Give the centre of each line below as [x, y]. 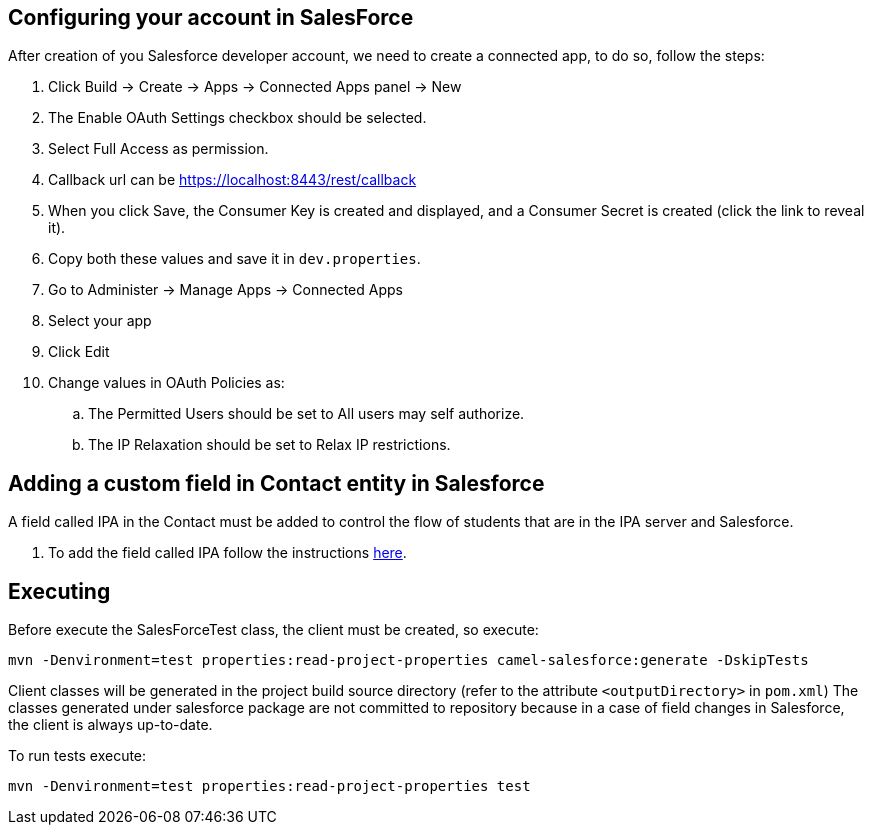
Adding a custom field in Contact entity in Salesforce [276, 483]
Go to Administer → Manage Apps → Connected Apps [225, 290]
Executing [59, 591]
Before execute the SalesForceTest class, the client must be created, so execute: [273, 630]
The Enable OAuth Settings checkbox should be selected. [237, 118]
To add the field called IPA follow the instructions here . [227, 553]
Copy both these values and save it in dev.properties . [234, 259]
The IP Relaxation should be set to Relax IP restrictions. [269, 445]
